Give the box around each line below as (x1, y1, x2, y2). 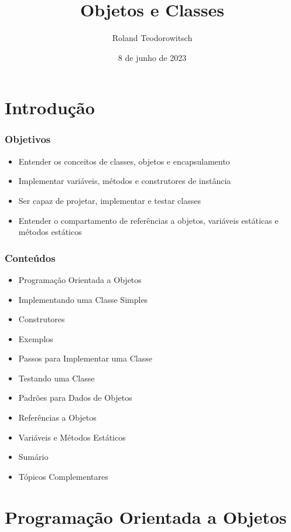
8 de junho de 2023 (118, 51, 187, 63)
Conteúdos (5, 250, 56, 265)
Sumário (18, 451, 49, 463)
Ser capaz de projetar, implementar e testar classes (18, 194, 201, 206)
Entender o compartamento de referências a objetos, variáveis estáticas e (18, 214, 279, 226)
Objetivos (5, 132, 51, 146)
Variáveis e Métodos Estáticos (18, 431, 126, 443)
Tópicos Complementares (18, 470, 108, 482)
